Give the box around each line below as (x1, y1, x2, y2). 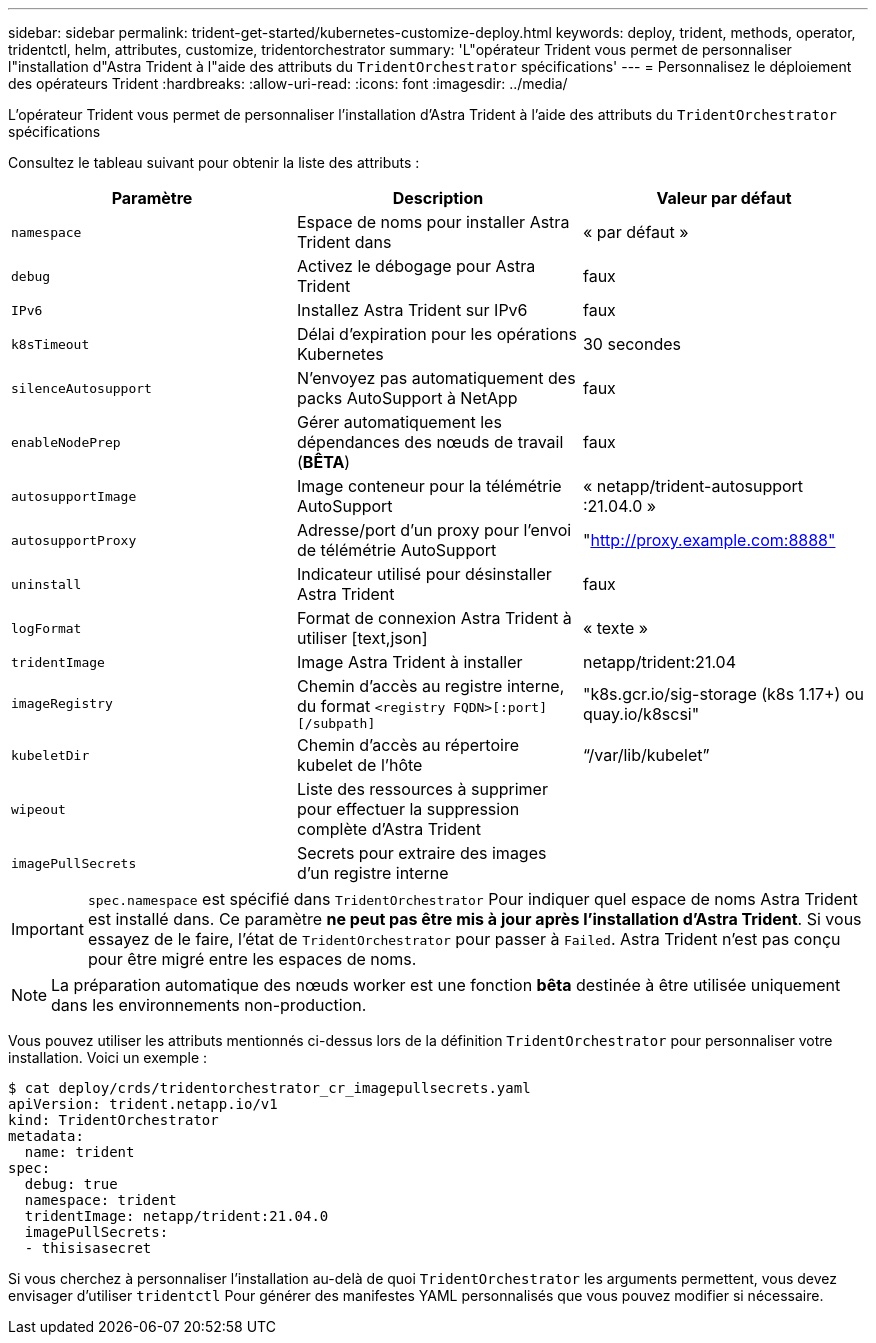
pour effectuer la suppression (296, 799, 520, 819)
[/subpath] (296, 716, 376, 731)
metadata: (8, 1128, 84, 1144)
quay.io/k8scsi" (582, 703, 700, 724)
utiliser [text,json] (296, 628, 428, 648)
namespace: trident (24, 1192, 177, 1208)
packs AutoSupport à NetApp (296, 388, 518, 408)
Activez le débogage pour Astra (296, 256, 536, 276)
